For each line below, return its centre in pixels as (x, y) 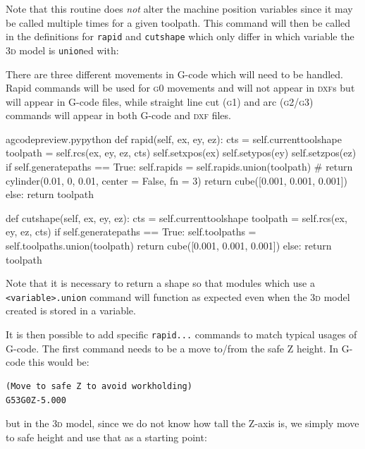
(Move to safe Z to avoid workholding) (99, 386)
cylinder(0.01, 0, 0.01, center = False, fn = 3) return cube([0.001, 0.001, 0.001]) (177, 180)
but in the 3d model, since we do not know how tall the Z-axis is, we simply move (182, 423)
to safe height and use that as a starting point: (106, 437)
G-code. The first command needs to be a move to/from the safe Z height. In (172, 348)
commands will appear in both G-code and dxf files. (118, 115)
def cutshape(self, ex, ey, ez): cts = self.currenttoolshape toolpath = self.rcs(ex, (177, 217)
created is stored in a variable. (71, 310)
